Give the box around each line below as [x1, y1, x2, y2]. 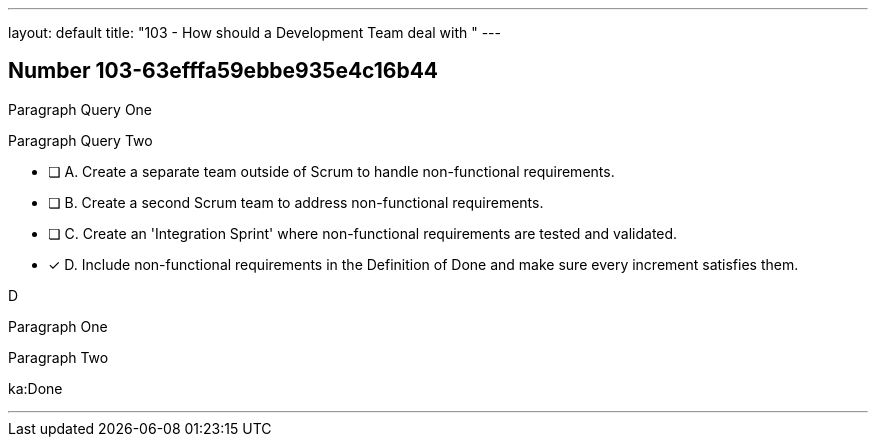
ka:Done [8, 379, 63, 397]
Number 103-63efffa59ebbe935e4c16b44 [8, 58, 439, 84]
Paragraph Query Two [8, 131, 153, 149]
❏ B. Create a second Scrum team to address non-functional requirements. [48, 193, 544, 211]
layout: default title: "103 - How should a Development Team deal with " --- [8, 24, 501, 41]
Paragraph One [8, 317, 108, 335]
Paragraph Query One [8, 100, 153, 118]
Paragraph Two [8, 348, 109, 366]
